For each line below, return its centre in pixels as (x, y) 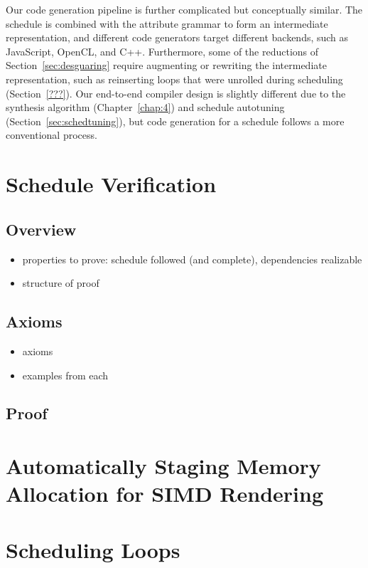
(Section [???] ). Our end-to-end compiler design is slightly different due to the (176, 93)
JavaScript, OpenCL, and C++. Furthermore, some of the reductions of (162, 51)
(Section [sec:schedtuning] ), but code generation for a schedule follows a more (175, 121)
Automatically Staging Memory (163, 466)
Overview (41, 229)
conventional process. (52, 135)
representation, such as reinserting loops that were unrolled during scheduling (174, 79)
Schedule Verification (111, 184)
